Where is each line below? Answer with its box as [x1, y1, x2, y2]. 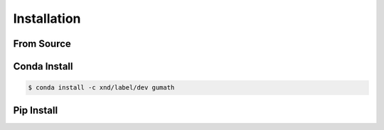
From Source [13, 38, 71, 50]
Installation [13, 11, 81, 26]
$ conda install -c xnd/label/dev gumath [28, 84, 175, 92]
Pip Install [13, 104, 58, 117]
